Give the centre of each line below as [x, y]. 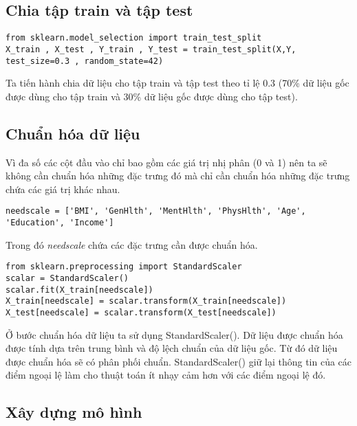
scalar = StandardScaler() [67, 278]
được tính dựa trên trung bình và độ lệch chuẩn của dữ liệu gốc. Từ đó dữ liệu [172, 348]
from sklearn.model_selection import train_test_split [134, 38]
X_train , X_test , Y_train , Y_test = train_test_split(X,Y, [151, 49]
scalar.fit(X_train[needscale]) [79, 290]
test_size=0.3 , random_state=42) [85, 61]
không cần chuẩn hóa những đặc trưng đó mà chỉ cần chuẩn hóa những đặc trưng [178, 176]
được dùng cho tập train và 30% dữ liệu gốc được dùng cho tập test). [152, 96]
